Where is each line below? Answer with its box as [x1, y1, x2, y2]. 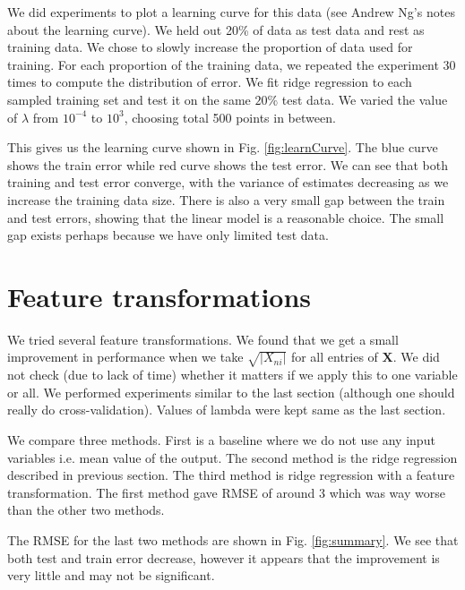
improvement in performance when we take [7, 347, 244, 366]
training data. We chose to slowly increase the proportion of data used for [7, 38, 413, 56]
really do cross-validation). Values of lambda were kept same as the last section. [7, 400, 446, 419]
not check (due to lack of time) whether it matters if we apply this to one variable [7, 365, 458, 384]
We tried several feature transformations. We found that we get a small [7, 329, 399, 348]
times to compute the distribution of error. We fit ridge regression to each [7, 73, 412, 91]
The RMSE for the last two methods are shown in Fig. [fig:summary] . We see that [7, 530, 459, 549]
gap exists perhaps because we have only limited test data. [7, 226, 329, 244]
